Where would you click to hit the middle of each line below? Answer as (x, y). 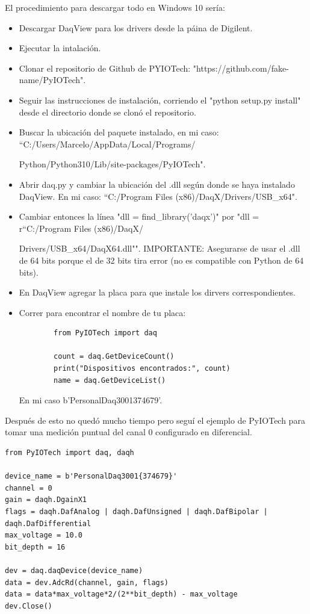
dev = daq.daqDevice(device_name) (74, 570)
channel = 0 (29, 488)
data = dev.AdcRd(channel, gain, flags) (87, 582)
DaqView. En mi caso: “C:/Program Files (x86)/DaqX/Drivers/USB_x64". (158, 196)
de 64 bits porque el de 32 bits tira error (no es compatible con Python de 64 (161, 260)
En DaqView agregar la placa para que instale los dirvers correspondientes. (157, 292)
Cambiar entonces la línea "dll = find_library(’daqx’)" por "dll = (139, 216)
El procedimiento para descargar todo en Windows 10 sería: (115, 7)
